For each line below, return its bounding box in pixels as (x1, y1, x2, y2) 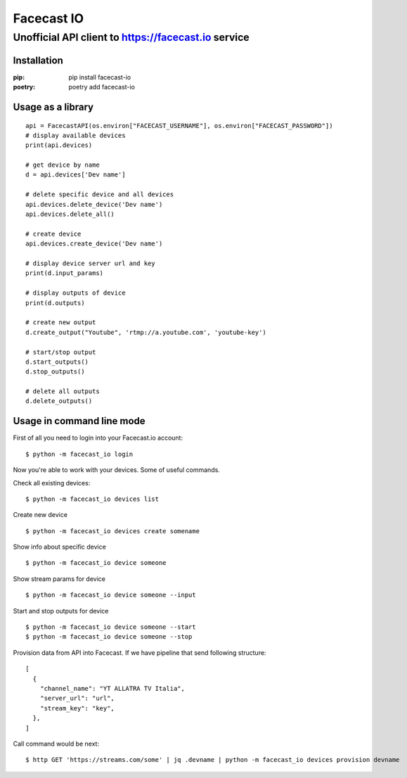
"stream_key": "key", (39, 704, 115, 712)
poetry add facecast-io (68, 83, 135, 91)
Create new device (13, 511, 68, 519)
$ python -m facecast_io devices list (25, 495, 160, 503)
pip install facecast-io (68, 72, 131, 81)
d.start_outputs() (25, 357, 89, 366)
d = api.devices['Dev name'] (25, 171, 126, 179)
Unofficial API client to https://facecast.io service (13, 31, 250, 44)
